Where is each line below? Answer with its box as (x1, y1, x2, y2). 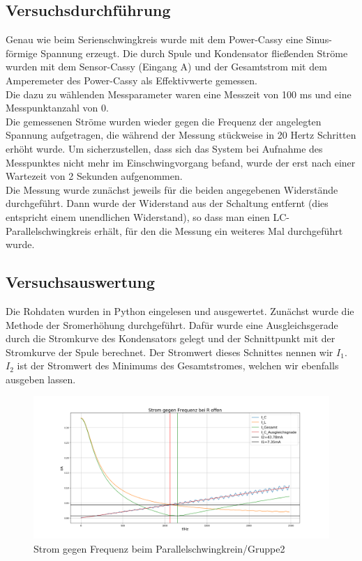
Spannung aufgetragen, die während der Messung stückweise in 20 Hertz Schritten (6, 128, 356, 142)
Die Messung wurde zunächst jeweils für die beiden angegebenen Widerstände (6, 182, 338, 197)
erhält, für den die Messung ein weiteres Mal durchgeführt (94, 223, 343, 238)
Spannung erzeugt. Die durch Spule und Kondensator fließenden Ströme (40, 45, 348, 60)
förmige (6, 45, 38, 60)
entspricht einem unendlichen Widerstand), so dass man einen (6, 209, 270, 224)
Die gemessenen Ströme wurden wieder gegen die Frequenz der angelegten (6, 114, 322, 128)
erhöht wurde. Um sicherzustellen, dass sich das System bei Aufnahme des (6, 141, 323, 155)
